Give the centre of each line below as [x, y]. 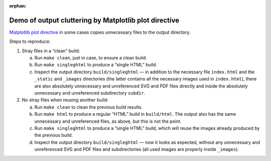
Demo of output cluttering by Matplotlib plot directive [94, 20]
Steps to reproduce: [30, 42]
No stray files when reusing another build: [65, 100]
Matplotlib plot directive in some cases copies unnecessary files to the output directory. [100, 32]
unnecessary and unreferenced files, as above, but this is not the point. [108, 121]
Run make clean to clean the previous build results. [89, 107]
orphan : [18, 6]
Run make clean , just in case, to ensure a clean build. [91, 58]
